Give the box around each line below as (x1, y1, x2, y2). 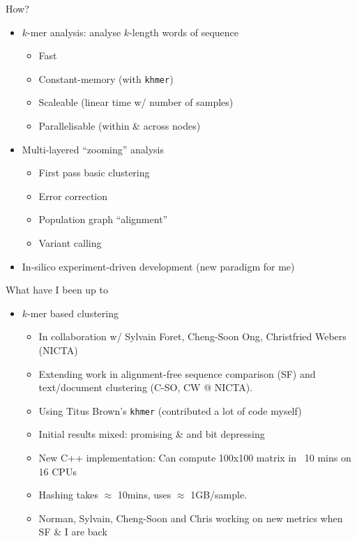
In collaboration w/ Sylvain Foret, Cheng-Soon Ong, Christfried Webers (38, 329, 347, 344)
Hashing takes (38, 487, 98, 502)
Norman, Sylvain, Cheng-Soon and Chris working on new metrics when (38, 510, 343, 525)
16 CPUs (38, 464, 77, 478)
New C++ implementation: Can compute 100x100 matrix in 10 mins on (38, 450, 351, 464)
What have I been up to (6, 282, 108, 297)
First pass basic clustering (38, 165, 150, 180)
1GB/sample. (190, 487, 248, 502)
